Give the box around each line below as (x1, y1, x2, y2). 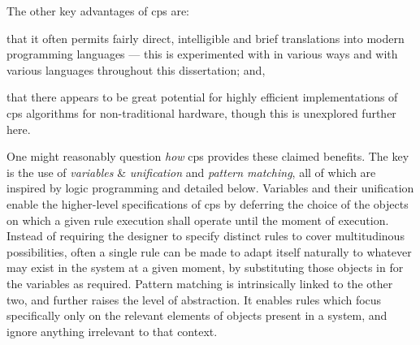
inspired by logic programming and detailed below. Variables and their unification (6, 179, 414, 196)
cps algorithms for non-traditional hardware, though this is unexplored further (6, 104, 396, 121)
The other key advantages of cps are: (6, 2, 190, 19)
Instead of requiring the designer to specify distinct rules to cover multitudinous (6, 227, 405, 244)
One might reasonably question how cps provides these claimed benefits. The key (6, 148, 409, 165)
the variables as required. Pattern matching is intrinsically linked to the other (6, 274, 393, 291)
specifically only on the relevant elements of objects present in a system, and (6, 307, 388, 324)
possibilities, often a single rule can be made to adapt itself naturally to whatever (6, 243, 412, 260)
